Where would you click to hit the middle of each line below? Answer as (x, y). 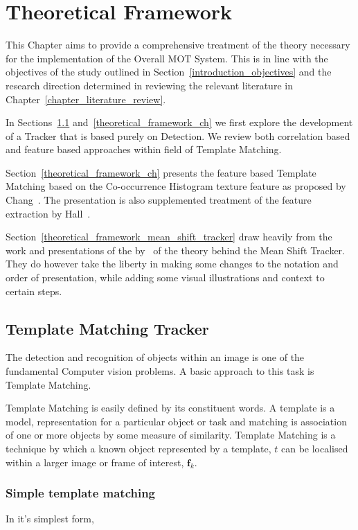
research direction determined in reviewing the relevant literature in (149, 85)
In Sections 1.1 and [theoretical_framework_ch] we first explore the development (179, 122)
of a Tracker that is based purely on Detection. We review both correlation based (178, 135)
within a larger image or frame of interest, (95, 462)
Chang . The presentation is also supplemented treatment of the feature (159, 200)
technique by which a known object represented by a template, (138, 448)
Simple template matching (81, 493)
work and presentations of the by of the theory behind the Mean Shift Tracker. (176, 250)
